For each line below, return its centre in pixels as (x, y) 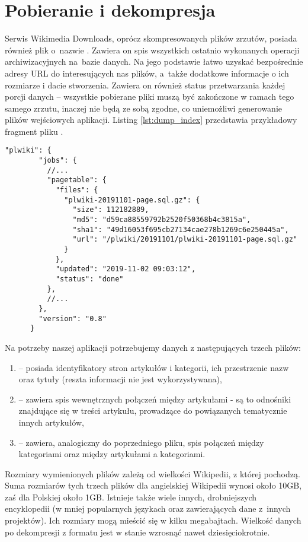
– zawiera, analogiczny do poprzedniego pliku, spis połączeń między (141, 442)
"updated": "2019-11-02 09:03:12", (126, 269)
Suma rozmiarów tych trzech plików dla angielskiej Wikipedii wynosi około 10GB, (153, 485)
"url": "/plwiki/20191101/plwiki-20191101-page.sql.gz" (185, 240)
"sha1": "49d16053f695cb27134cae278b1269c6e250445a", (181, 229)
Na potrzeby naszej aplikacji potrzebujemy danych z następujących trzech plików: (153, 347)
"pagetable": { (77, 180)
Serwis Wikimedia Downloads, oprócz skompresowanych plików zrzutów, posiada (151, 38)
